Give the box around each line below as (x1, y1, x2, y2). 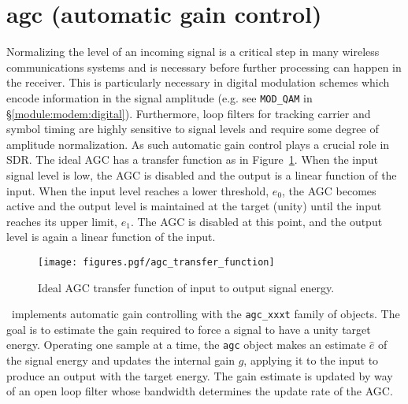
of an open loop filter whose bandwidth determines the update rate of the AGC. (6, 383, 393, 399)
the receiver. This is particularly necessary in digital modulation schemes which (6, 74, 390, 91)
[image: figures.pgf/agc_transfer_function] (38, 256, 275, 268)
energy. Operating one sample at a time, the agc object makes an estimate (6, 336, 366, 353)
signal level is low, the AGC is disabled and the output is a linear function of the (6, 166, 397, 183)
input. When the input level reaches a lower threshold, (6, 182, 269, 198)
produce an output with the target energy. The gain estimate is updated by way (6, 367, 393, 384)
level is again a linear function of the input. (6, 228, 216, 245)
